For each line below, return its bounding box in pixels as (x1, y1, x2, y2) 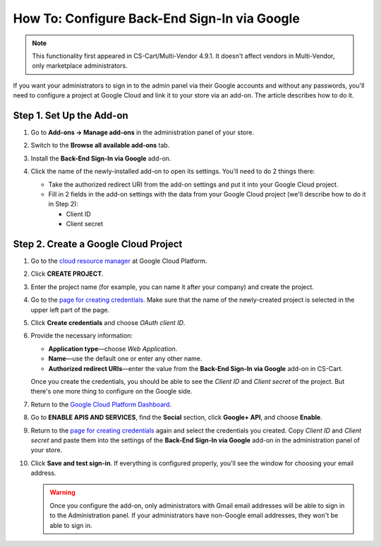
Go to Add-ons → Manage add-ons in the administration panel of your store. (30, 128, 254, 137)
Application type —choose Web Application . (48, 344, 178, 353)
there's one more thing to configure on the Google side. (30, 387, 193, 396)
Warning (49, 488, 75, 497)
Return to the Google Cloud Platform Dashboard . (30, 400, 172, 408)
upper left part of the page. (30, 305, 109, 314)
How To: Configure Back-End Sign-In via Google (13, 11, 300, 26)
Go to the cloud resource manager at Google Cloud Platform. (30, 257, 207, 265)
